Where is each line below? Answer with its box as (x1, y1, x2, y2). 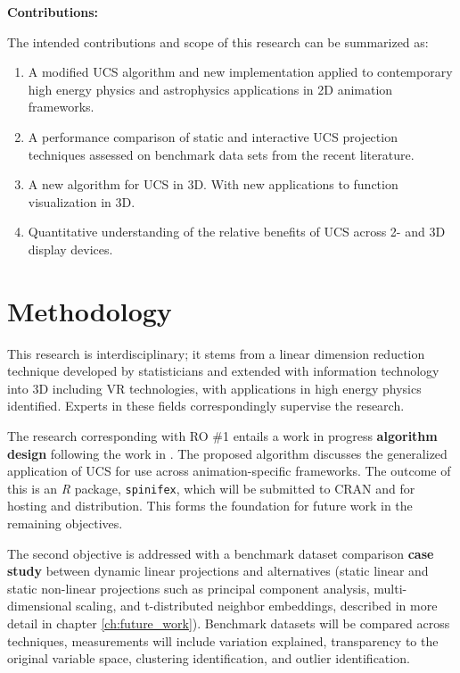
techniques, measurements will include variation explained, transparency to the (7, 631, 439, 650)
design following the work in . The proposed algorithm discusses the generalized (7, 444, 448, 462)
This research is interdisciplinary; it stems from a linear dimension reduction (7, 344, 425, 362)
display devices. (28, 239, 113, 258)
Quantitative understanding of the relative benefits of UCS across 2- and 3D (28, 222, 446, 241)
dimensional (7, 596, 72, 615)
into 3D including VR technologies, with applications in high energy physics (7, 378, 422, 397)
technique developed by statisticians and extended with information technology (7, 361, 439, 380)
